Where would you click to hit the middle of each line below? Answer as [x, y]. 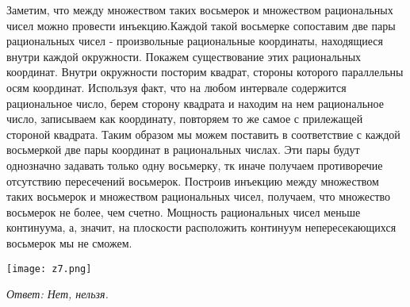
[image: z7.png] [49, 269]
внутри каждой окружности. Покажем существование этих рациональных [184, 56]
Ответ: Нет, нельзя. [57, 294]
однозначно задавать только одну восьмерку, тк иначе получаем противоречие [195, 165]
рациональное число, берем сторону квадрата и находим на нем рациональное [195, 103]
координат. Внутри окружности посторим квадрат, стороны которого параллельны [205, 72]
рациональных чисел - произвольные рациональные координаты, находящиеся [195, 41]
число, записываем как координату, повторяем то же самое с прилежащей [185, 119]
